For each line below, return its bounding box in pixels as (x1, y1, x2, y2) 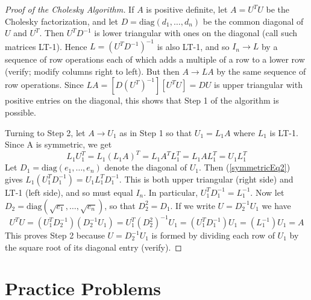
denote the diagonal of (104, 161, 187, 173)
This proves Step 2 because (5, 229, 105, 242)
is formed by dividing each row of (151, 229, 275, 242)
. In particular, (143, 186, 198, 198)
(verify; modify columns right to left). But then (5, 64, 180, 77)
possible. (5, 106, 36, 119)
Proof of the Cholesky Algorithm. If (5, 3, 134, 15)
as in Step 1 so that (119, 126, 192, 139)
